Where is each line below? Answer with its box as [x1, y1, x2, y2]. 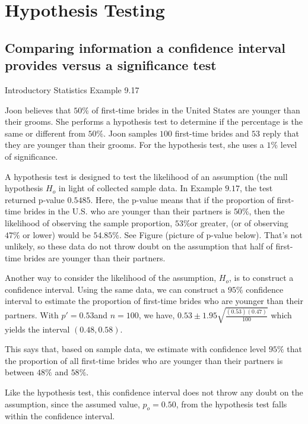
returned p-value [5, 193, 65, 205]
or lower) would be [23, 228, 91, 241]
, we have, [138, 309, 175, 321]
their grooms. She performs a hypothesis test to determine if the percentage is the [5, 115, 303, 128]
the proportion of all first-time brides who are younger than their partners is [5, 354, 283, 366]
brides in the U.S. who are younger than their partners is [23, 205, 231, 217]
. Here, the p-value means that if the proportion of [90, 193, 274, 205]
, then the [249, 205, 285, 217]
